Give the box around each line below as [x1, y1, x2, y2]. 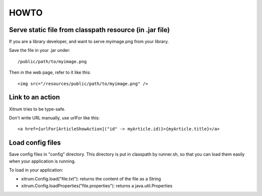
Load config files [9, 139, 61, 147]
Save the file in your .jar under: [9, 48, 70, 53]
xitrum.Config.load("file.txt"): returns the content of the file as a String [21, 176, 161, 182]
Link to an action [9, 93, 60, 101]
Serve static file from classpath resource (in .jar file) [9, 26, 170, 34]
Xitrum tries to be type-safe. [9, 106, 65, 112]
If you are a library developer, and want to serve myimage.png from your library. [9, 39, 169, 45]
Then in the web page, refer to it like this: [9, 69, 91, 75]
